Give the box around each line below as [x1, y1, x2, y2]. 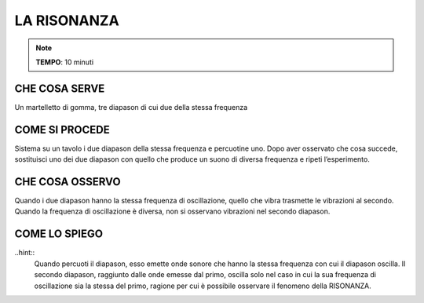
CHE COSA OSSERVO [14, 175, 121, 188]
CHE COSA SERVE [14, 82, 105, 95]
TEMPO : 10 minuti [35, 57, 94, 67]
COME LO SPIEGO [14, 228, 104, 241]
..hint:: [14, 248, 35, 257]
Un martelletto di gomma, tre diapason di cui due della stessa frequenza [14, 102, 248, 111]
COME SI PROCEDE [14, 122, 110, 137]
